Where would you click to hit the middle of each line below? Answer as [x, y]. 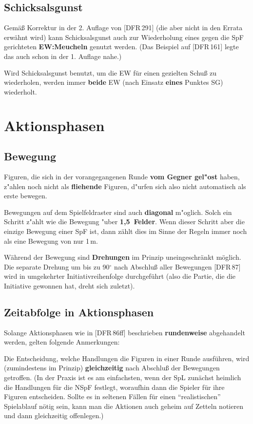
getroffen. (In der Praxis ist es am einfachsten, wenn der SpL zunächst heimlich [123, 377]
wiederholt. [20, 91]
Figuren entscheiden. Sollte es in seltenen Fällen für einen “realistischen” [112, 396]
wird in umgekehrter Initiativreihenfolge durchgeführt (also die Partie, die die [120, 276]
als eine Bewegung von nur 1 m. [51, 241]
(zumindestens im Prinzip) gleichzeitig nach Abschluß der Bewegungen [112, 368]
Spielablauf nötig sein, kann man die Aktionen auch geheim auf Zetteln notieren [124, 406]
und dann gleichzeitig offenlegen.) [54, 415]
